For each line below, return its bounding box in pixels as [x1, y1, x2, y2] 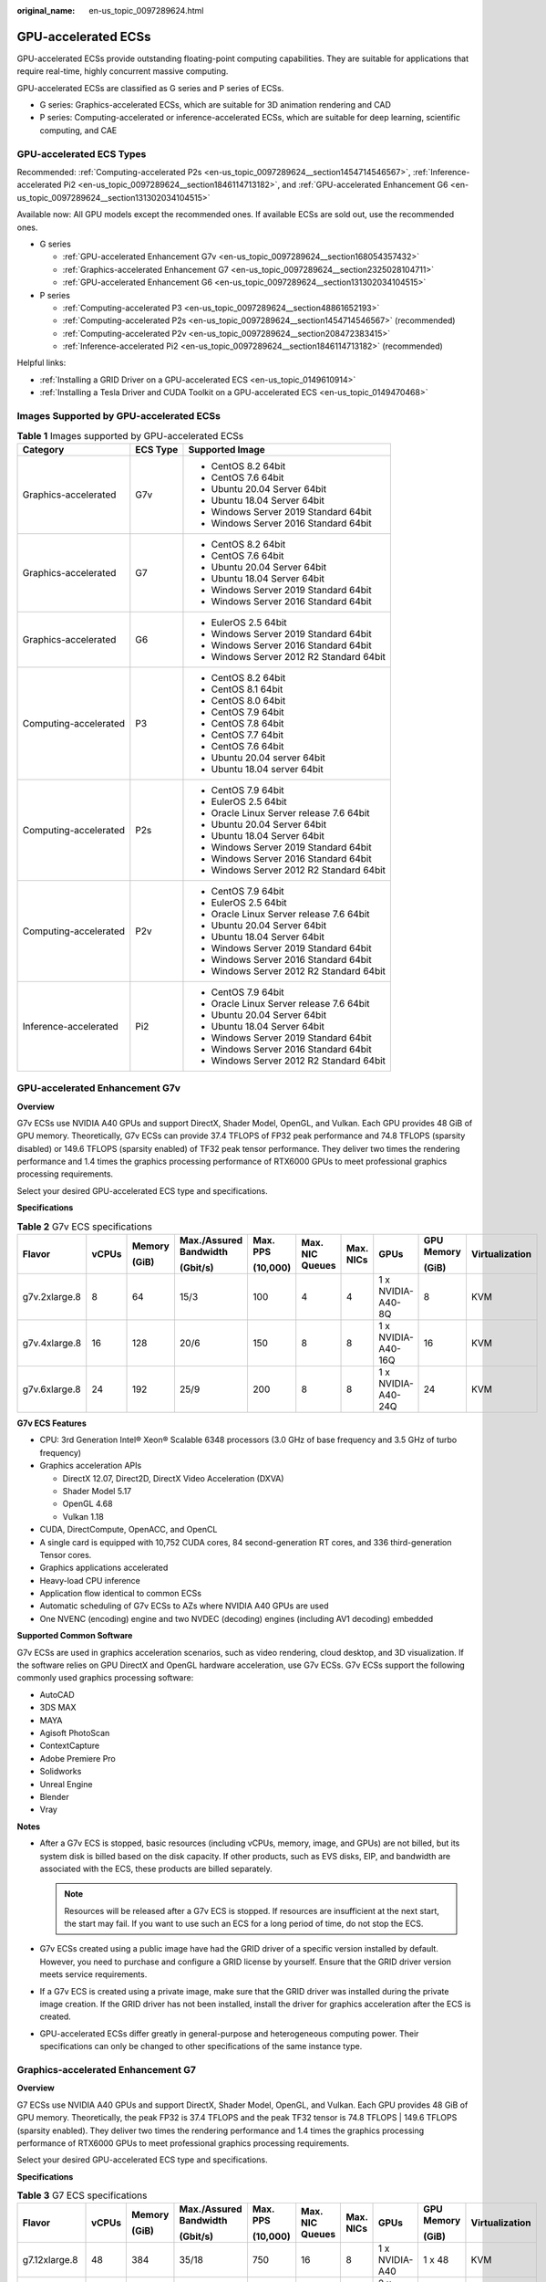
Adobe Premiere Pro [39, 1753, 116, 1764]
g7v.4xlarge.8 [22, 1337, 82, 1350]
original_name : [16, 5, 76, 16]
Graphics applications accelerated [39, 1562, 169, 1574]
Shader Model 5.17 [62, 1485, 132, 1496]
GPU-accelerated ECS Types [16, 147, 147, 160]
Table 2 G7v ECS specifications [16, 1220, 152, 1232]
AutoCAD [39, 1689, 75, 1700]
